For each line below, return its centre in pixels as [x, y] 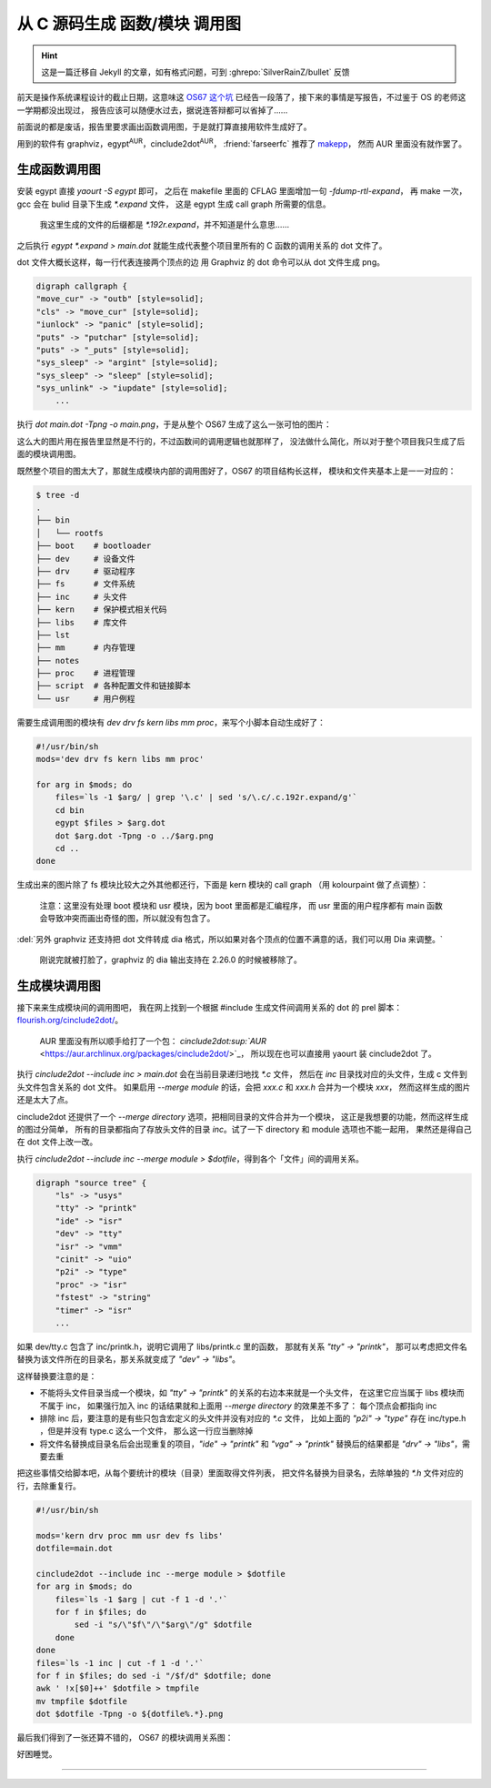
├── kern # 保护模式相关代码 [101, 610]
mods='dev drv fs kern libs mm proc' [120, 759]
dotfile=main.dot [75, 1549]
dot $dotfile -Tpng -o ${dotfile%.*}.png [130, 1714]
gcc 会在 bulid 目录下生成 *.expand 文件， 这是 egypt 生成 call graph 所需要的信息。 [174, 204]
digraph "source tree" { [91, 1183]
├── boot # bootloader [94, 546]
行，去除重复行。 [49, 1486]
